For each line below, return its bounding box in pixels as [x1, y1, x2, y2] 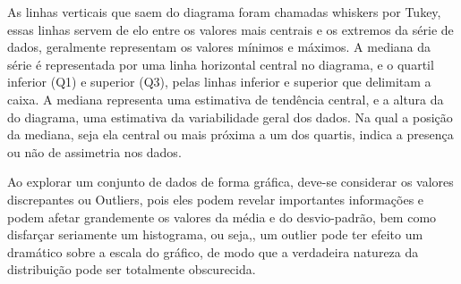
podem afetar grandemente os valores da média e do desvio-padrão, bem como [7, 207, 437, 226]
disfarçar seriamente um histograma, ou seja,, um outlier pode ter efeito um [7, 225, 423, 244]
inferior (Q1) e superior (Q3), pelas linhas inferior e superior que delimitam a [7, 72, 431, 91]
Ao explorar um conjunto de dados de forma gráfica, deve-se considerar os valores [7, 172, 454, 191]
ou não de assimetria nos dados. [7, 142, 182, 161]
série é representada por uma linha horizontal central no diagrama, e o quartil [7, 54, 434, 73]
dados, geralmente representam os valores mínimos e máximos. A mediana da [7, 38, 431, 56]
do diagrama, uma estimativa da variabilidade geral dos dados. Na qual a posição [7, 107, 453, 126]
